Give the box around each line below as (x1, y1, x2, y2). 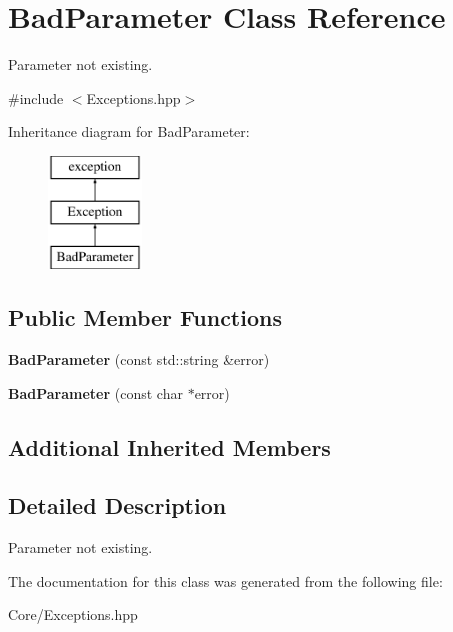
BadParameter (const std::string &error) (8, 349, 270, 370)
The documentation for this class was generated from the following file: (8, 570, 443, 591)
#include (8, 87, 64, 108)
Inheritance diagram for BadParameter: (8, 121, 250, 142)
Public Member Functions (8, 302, 282, 333)
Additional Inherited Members (8, 431, 331, 462)
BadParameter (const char (8, 382, 183, 403)
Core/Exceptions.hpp (8, 604, 138, 625)
